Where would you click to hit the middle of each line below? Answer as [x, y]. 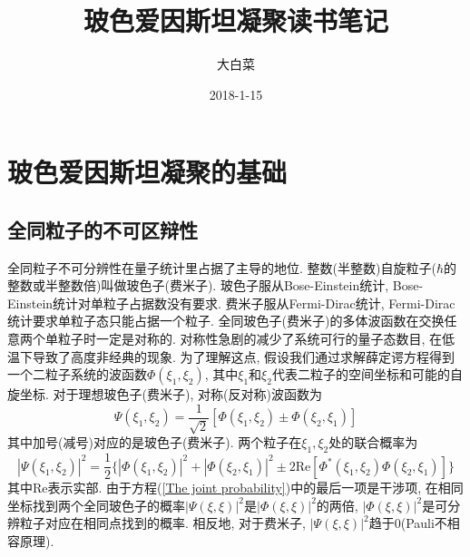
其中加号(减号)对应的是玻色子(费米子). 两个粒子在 [155, 442]
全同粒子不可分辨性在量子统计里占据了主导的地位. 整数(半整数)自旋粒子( [222, 267]
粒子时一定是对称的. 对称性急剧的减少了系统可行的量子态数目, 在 [250, 339]
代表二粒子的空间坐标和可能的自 [367, 374]
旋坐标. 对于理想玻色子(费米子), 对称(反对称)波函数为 [165, 394]
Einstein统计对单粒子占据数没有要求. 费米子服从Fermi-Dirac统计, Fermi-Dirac [231, 303]
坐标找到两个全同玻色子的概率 [96, 505]
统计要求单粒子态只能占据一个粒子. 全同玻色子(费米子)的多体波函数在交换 [226, 321]
